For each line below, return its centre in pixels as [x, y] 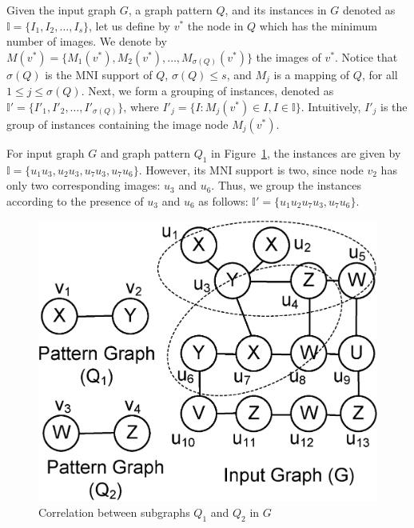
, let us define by [130, 25]
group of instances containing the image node [117, 124]
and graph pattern [145, 152]
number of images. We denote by [87, 41]
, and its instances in [276, 10]
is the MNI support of [99, 74]
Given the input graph [62, 10]
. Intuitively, [331, 106]
